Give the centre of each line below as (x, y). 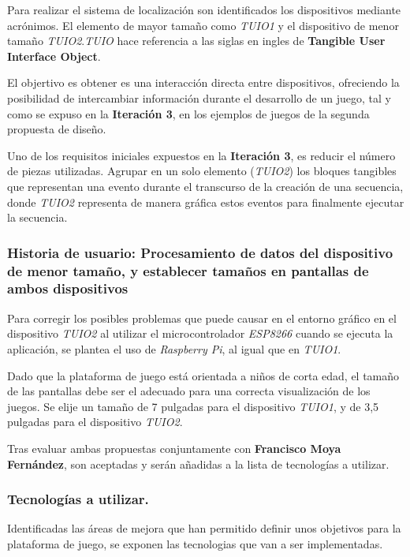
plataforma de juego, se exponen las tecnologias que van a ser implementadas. (195, 543)
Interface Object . (54, 56)
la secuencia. (37, 217)
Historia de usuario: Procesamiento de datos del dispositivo (200, 252)
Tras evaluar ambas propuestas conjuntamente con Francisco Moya (174, 448)
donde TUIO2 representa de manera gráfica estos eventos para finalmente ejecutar (206, 202)
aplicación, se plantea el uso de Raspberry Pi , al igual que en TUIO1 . (174, 348)
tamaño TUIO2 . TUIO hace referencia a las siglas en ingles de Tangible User (196, 41)
